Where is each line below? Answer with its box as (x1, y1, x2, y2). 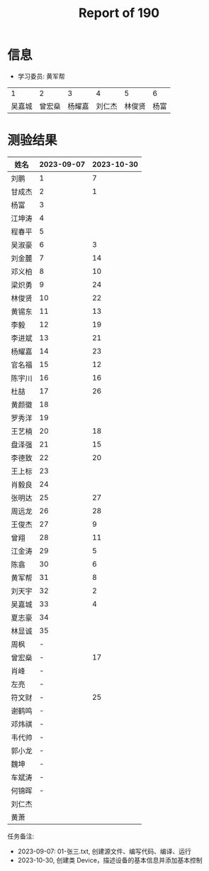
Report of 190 (78, 5, 160, 21)
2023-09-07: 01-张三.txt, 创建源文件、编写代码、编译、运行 (17, 847, 191, 855)
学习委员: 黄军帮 (17, 72, 65, 80)
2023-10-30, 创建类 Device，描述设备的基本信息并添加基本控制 (17, 855, 203, 864)
